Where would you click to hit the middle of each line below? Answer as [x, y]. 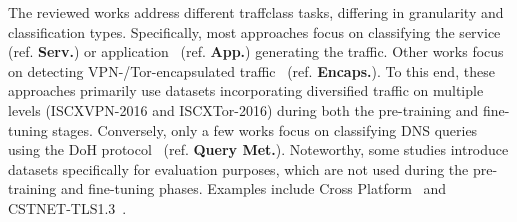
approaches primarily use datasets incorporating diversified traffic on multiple [246, 90]
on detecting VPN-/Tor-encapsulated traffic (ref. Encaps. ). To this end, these [251, 70]
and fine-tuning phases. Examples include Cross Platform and [253, 188]
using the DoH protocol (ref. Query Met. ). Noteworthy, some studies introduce [258, 149]
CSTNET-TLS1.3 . [67, 207]
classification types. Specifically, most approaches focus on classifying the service [254, 31]
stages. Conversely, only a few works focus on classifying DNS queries [265, 129]
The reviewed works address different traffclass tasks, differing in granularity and [256, 12]
